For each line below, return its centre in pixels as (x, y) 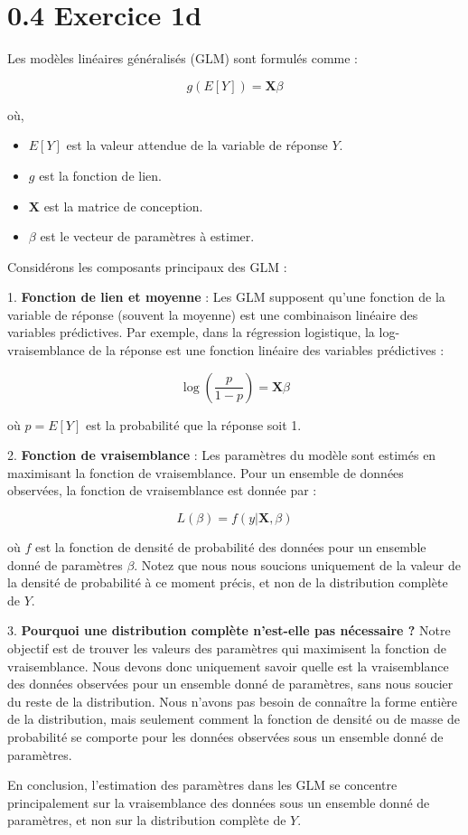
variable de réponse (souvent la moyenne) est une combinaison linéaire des (213, 314)
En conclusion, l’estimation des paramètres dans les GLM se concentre (202, 785)
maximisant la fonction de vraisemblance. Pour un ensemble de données (206, 472)
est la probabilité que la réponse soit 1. (193, 424)
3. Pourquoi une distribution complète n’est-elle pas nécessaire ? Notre (229, 630)
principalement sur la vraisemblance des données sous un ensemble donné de (219, 802)
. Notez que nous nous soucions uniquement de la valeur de (297, 564)
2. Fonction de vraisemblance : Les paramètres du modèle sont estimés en (222, 455)
